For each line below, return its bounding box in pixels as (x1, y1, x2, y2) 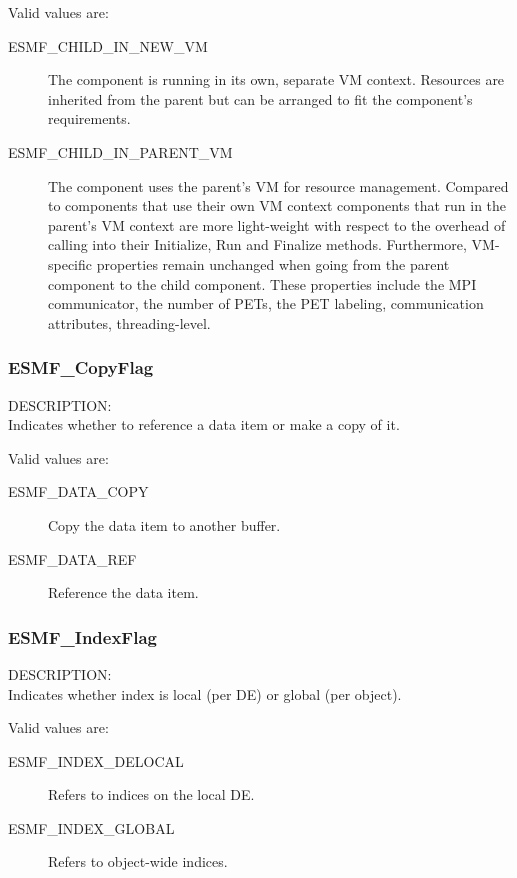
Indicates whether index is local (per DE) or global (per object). (8, 683, 402, 704)
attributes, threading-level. (48, 312, 211, 333)
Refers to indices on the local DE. (48, 784, 255, 805)
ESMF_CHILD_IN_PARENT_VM (8, 141, 233, 162)
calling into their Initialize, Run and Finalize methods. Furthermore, (48, 234, 467, 255)
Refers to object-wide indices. (48, 851, 228, 872)
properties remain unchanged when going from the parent (96, 253, 450, 274)
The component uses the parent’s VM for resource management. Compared (48, 175, 509, 196)
